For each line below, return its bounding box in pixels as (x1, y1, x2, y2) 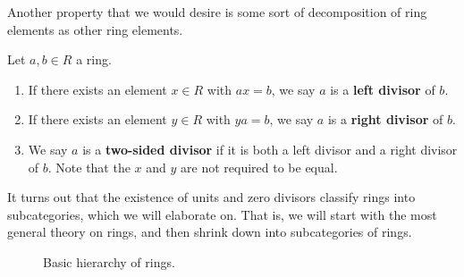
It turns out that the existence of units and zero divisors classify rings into (7, 188, 416, 206)
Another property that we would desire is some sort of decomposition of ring (7, 3, 427, 21)
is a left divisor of (330, 80, 435, 98)
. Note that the (47, 157, 131, 176)
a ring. (76, 50, 112, 69)
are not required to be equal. (181, 157, 338, 176)
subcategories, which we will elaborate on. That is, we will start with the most (7, 205, 437, 223)
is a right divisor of (327, 110, 443, 129)
